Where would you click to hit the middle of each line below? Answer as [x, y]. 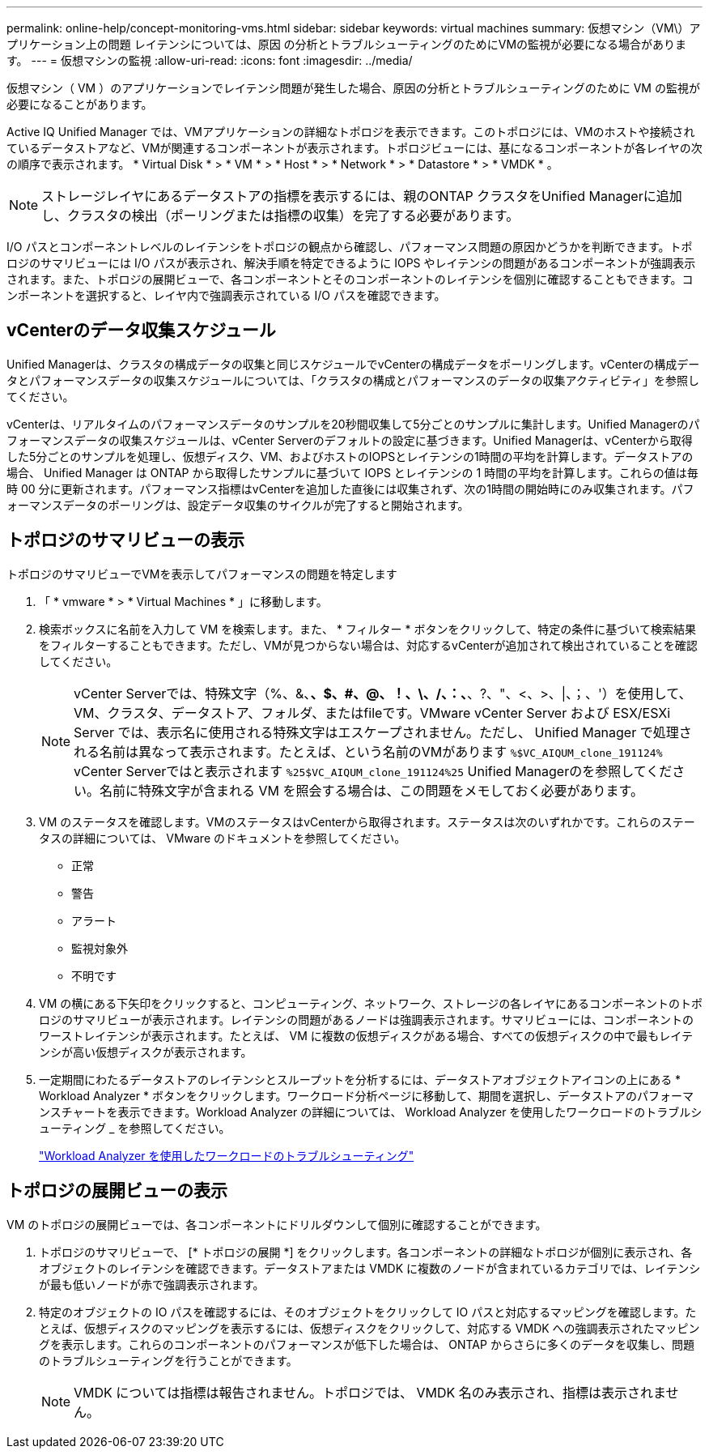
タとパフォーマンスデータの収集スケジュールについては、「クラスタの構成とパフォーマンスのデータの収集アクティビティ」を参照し [353, 380]
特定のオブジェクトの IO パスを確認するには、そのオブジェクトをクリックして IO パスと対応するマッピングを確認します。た [368, 1312]
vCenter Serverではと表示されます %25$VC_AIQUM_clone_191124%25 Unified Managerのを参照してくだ [373, 771]
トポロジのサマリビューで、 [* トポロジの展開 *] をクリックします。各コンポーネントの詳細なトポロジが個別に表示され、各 [366, 1252]
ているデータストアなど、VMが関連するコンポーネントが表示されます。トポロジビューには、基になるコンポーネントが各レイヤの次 [354, 148]
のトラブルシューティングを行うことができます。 [168, 1360]
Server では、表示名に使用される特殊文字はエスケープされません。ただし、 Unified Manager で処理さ [383, 732]
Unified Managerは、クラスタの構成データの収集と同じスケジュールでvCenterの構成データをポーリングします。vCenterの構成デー [353, 364]
